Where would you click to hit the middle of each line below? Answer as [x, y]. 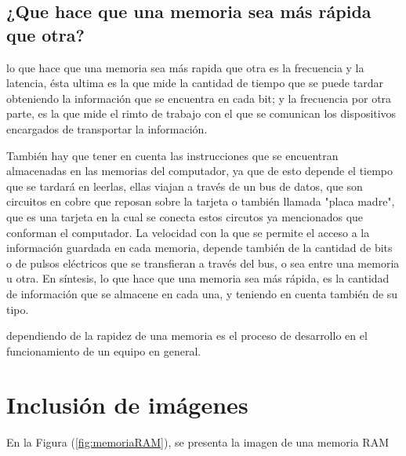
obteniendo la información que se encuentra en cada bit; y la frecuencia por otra [199, 98]
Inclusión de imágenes [127, 405]
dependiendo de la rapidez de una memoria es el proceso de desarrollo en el [187, 336]
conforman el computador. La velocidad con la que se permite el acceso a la [188, 232]
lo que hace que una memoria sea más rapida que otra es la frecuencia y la [185, 67]
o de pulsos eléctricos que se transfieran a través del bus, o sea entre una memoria [203, 263]
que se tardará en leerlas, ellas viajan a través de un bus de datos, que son [185, 186]
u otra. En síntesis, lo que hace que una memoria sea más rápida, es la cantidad [198, 278]
